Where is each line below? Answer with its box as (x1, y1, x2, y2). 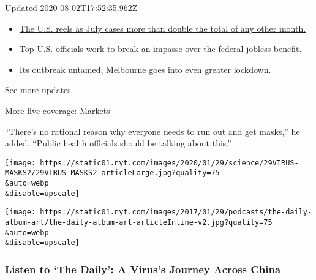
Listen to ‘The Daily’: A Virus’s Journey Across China (5, 261, 281, 276)
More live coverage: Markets (5, 104, 110, 116)
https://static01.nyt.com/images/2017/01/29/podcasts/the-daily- (40, 208, 312, 217)
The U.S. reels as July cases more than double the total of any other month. (19, 21, 306, 34)
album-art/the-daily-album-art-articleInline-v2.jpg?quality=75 (5, 218, 273, 227)
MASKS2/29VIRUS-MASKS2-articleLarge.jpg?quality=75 (5, 168, 220, 178)
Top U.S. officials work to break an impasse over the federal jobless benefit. (19, 42, 302, 55)
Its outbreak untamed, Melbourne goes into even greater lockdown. (19, 62, 271, 75)
